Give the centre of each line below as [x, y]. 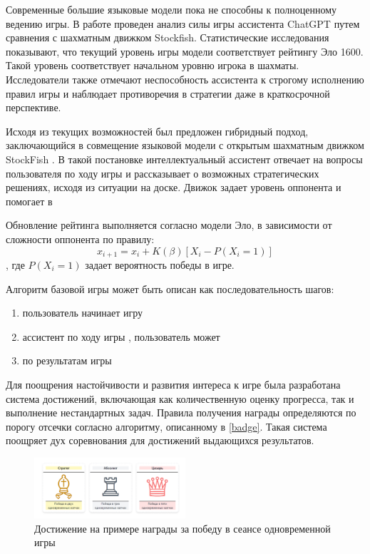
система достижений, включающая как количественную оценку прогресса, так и [180, 398]
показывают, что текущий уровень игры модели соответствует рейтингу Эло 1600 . [185, 51]
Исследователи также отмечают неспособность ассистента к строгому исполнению [185, 79]
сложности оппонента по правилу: [80, 238]
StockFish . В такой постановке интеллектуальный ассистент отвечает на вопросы [184, 159]
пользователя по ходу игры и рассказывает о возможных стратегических [163, 173]
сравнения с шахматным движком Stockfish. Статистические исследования [168, 37]
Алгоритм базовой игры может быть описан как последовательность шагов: [170, 288]
